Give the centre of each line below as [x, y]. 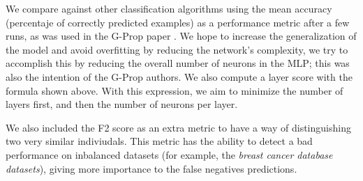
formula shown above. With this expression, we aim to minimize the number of [175, 90]
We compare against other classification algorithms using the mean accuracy [169, 8]
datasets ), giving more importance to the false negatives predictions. [151, 168]
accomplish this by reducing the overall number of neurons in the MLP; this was [178, 63]
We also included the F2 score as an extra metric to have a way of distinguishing [178, 127]
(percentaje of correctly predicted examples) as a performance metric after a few [178, 22]
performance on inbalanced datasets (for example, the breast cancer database [169, 154]
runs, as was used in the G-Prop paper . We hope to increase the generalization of [181, 36]
